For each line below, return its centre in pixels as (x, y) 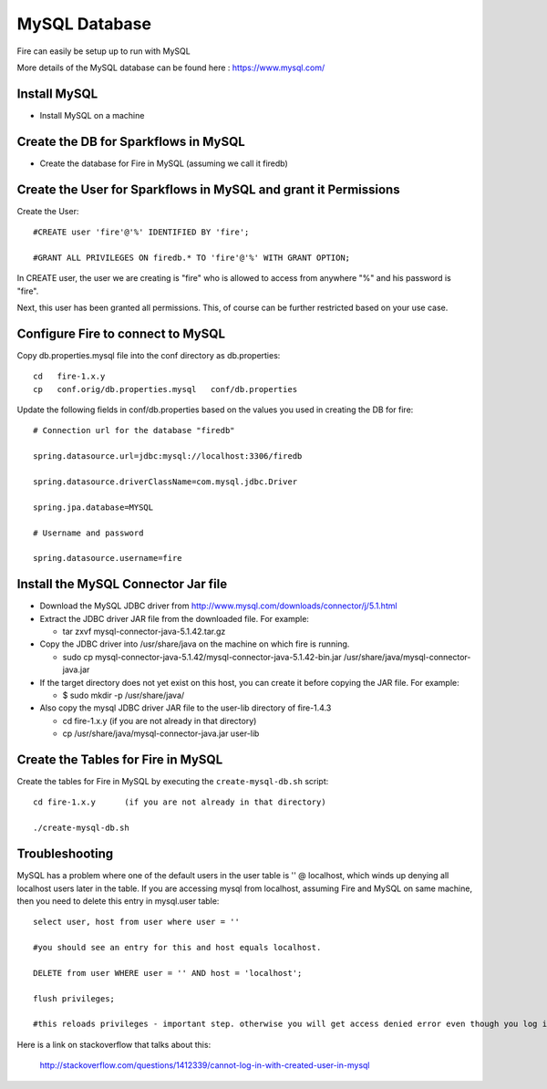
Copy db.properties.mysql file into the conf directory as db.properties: (149, 355)
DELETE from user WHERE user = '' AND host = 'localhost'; (168, 973)
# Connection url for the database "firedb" (134, 430)
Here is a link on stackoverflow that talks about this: (114, 1044)
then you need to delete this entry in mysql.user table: (118, 901)
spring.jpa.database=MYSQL (93, 507)
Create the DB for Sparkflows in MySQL (131, 141)
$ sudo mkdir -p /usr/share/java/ (124, 695)
